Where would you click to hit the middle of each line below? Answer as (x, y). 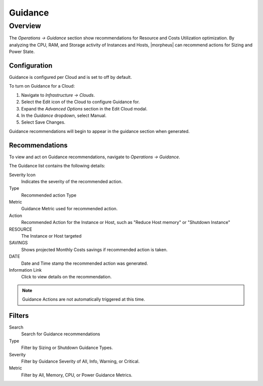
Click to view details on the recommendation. (66, 277)
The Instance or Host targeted (51, 236)
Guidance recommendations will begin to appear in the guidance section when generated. (99, 131)
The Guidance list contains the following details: (57, 166)
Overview (25, 26)
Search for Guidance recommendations (61, 334)
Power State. (22, 52)
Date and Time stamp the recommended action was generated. (85, 263)
